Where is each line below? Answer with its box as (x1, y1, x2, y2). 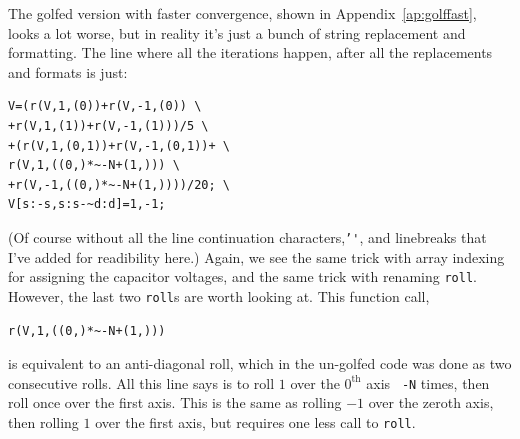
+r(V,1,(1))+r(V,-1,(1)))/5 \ (8, 118, 209, 133)
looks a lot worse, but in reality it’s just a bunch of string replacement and (8, 22, 466, 43)
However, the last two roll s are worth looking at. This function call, (8, 285, 430, 306)
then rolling (8, 411, 79, 432)
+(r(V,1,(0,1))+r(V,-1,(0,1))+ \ (8, 138, 230, 153)
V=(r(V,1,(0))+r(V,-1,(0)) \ (8, 99, 202, 114)
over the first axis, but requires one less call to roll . (95, 411, 416, 432)
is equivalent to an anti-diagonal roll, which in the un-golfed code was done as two (8, 353, 512, 374)
